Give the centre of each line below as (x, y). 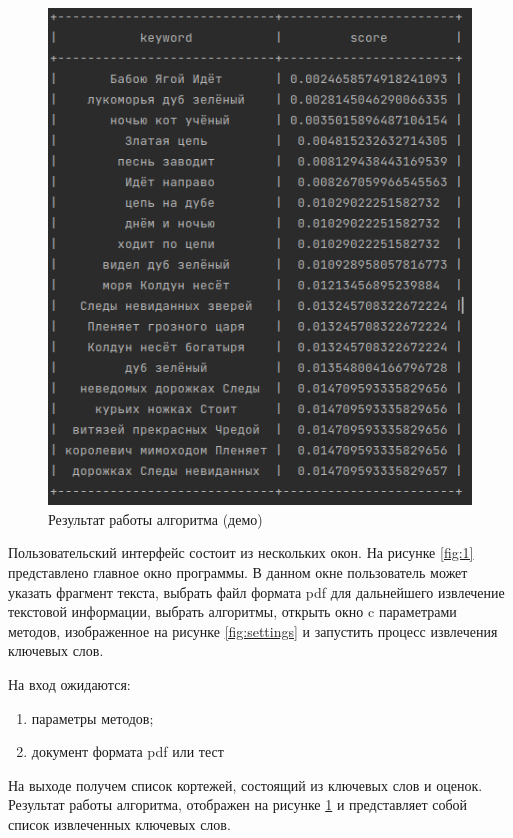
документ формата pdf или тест (127, 751)
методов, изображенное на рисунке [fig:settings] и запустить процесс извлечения (253, 630)
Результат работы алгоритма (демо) (155, 518)
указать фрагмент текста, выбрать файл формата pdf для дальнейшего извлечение (256, 591)
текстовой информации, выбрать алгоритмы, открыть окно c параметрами (232, 611)
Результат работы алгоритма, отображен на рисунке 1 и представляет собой (238, 804)
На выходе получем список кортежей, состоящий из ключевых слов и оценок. (245, 784)
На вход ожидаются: (69, 683)
